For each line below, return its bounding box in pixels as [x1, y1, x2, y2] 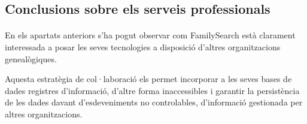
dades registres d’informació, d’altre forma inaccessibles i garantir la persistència [5, 84, 300, 96]
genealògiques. [5, 52, 57, 65]
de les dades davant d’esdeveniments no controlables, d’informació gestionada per [5, 96, 303, 108]
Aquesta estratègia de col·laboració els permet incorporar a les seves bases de [5, 72, 292, 85]
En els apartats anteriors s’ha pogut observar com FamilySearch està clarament [5, 29, 296, 41]
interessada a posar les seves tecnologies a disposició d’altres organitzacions [5, 40, 281, 53]
